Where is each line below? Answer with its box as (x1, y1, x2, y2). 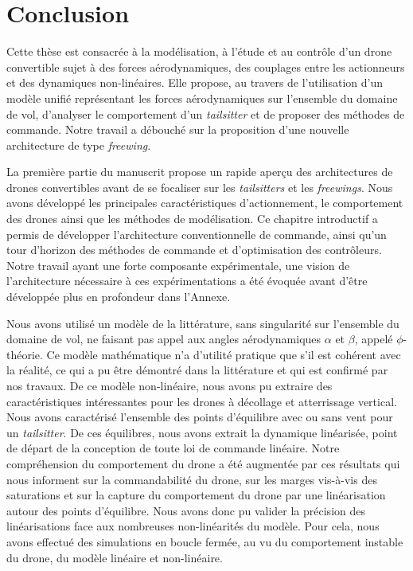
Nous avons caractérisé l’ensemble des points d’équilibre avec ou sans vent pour (6, 409, 393, 425)
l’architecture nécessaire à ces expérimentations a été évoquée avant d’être (6, 272, 368, 289)
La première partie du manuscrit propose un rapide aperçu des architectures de (6, 163, 393, 180)
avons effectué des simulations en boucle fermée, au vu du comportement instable (6, 533, 403, 549)
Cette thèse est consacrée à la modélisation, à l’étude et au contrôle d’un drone (6, 43, 392, 60)
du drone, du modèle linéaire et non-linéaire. (6, 549, 223, 565)
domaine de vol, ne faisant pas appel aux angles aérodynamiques (6, 330, 321, 347)
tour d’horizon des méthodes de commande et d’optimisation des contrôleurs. (6, 241, 382, 258)
